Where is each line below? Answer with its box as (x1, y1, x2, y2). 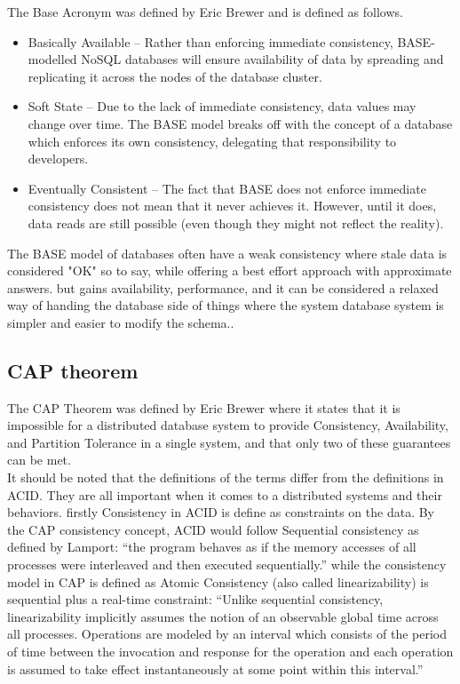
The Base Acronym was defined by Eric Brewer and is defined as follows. (7, 3, 403, 20)
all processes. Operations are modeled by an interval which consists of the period (7, 624, 447, 643)
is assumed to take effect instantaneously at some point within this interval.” (7, 659, 424, 678)
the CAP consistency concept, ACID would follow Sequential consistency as (7, 520, 419, 538)
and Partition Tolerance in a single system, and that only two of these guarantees (7, 433, 451, 451)
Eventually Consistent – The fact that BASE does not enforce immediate (28, 179, 426, 197)
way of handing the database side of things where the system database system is (7, 296, 444, 314)
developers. (28, 149, 89, 168)
